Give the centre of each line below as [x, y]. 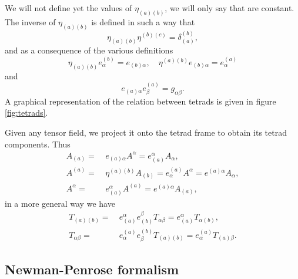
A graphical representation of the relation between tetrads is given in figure [140, 101]
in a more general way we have [60, 203]
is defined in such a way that [143, 21]
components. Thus [38, 144]
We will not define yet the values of [68, 8]
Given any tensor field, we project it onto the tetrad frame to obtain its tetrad [146, 132]
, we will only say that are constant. [230, 8]
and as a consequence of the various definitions [89, 50]
